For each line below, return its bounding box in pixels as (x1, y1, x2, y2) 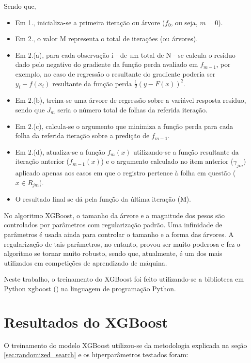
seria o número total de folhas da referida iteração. (57, 104, 208, 114)
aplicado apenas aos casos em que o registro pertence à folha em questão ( (15, 168, 236, 178)
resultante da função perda (52, 78, 132, 88)
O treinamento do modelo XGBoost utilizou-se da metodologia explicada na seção (4, 340, 247, 350)
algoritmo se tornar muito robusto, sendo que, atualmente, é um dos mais (4, 248, 222, 258)
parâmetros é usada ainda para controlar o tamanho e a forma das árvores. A (4, 229, 234, 239)
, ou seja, (171, 17, 198, 27)
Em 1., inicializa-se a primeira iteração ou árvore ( (15, 17, 165, 27)
